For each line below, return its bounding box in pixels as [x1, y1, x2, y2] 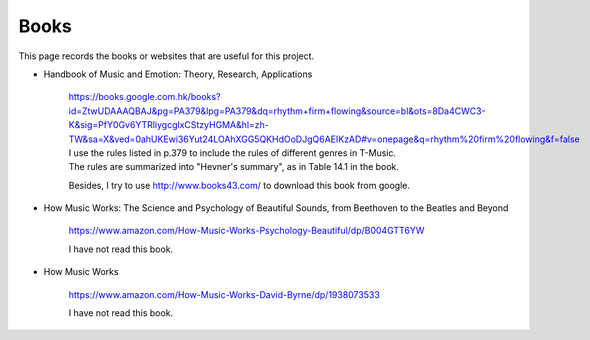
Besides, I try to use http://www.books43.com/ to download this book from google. [68, 179, 410, 191]
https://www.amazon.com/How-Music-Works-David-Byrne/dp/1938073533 [68, 288, 380, 300]
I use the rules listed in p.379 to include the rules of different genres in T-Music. [68, 146, 397, 159]
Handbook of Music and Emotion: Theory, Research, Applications [43, 68, 313, 80]
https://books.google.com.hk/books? [68, 91, 221, 103]
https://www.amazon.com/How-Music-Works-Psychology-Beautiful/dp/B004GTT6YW [68, 225, 425, 237]
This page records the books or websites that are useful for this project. [18, 50, 315, 62]
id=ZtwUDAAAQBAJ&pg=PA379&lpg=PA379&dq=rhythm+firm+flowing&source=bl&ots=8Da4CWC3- [68, 105, 486, 117]
